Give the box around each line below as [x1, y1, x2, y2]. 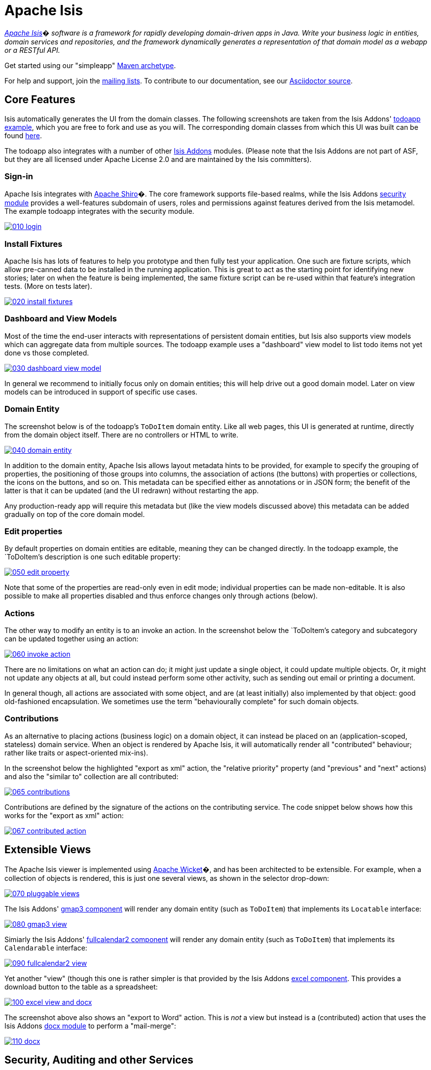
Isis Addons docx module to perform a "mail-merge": [4, 1021, 176, 1030]
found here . [4, 131, 42, 140]
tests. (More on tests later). [4, 282, 92, 291]
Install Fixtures [4, 238, 63, 249]
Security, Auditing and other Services [4, 1054, 193, 1067]
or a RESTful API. [4, 45, 60, 54]
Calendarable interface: [4, 943, 87, 952]
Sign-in [4, 171, 33, 181]
